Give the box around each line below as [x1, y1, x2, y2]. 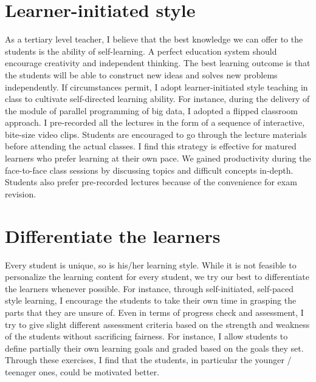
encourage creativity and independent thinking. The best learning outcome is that [5, 56, 311, 69]
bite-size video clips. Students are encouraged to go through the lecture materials [5, 128, 307, 140]
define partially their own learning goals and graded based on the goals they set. [5, 341, 304, 354]
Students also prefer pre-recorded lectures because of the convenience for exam [5, 176, 297, 188]
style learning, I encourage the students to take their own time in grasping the [5, 294, 297, 307]
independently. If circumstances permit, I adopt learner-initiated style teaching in [5, 80, 308, 93]
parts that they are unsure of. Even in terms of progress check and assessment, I [5, 305, 304, 318]
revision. [5, 187, 36, 200]
